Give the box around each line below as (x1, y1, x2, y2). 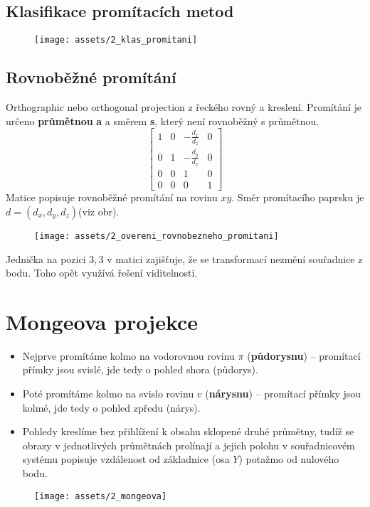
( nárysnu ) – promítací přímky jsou (205, 386, 361, 401)
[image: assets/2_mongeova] (34, 491, 167, 501)
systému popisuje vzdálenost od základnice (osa (22, 452, 230, 466)
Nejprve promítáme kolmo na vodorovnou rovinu (22, 348, 235, 363)
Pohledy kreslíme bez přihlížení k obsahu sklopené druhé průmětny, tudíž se (22, 424, 354, 439)
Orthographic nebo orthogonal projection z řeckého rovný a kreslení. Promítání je (6, 100, 361, 114)
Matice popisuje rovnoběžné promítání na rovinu (6, 190, 218, 205)
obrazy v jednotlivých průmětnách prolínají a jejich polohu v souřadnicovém (22, 437, 355, 452)
